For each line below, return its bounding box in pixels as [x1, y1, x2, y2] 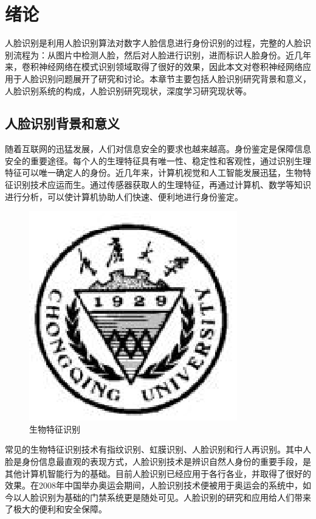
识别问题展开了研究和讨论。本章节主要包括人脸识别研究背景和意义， [38, 72, 311, 85]
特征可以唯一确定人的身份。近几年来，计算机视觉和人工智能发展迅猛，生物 [5, 166, 303, 179]
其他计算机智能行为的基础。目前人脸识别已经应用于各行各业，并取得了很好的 [5, 467, 311, 479]
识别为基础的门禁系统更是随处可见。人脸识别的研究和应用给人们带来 [38, 490, 311, 503]
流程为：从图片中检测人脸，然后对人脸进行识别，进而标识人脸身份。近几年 [13, 48, 311, 61]
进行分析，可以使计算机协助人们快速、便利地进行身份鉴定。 [5, 190, 243, 203]
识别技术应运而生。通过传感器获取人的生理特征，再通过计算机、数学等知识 [13, 178, 311, 191]
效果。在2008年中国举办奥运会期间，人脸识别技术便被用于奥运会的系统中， [5, 479, 303, 492]
